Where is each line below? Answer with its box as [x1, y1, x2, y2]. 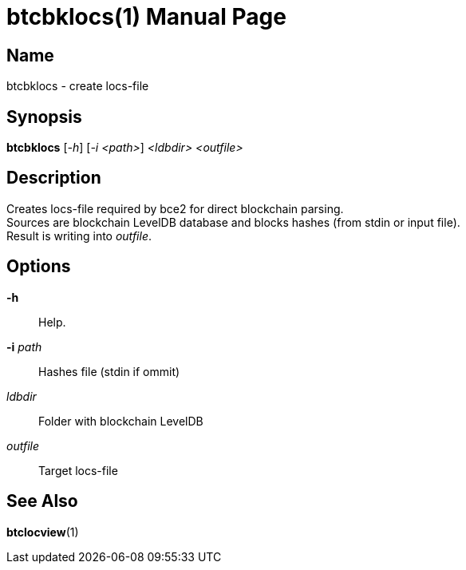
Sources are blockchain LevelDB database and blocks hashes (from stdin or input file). [6, 215, 460, 229]
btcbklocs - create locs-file [6, 79, 149, 93]
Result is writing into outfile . [6, 228, 152, 243]
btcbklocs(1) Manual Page [6, 3, 286, 30]
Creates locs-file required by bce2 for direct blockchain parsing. [6, 201, 344, 216]
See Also [6, 491, 78, 512]
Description [6, 168, 101, 188]
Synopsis [6, 106, 82, 127]
